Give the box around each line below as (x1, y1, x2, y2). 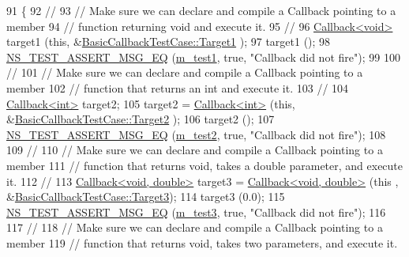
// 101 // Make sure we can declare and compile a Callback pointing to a (6, 64, 363, 81)
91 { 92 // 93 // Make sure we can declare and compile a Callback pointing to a (6, 2, 396, 18)
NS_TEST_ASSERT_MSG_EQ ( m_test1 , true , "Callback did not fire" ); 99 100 (6, 48, 400, 65)
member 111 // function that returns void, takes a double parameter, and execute (6, 157, 403, 173)
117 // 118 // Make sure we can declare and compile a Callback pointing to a (6, 219, 383, 236)
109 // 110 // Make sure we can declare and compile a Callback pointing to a (6, 142, 383, 158)
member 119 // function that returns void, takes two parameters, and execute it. (6, 234, 398, 251)
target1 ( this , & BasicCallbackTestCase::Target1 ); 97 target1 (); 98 (6, 33, 331, 50)
